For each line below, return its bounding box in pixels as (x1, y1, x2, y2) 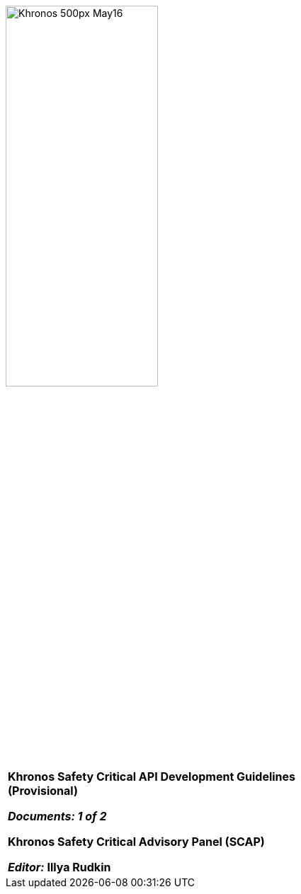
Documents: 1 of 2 (8, 809, 107, 823)
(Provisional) (8, 784, 78, 798)
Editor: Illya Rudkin (8, 860, 111, 874)
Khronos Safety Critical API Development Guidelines (8, 769, 296, 784)
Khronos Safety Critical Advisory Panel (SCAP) (8, 835, 265, 849)
